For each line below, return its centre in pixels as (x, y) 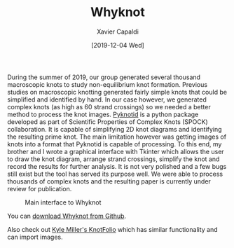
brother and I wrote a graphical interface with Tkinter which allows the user (116, 151)
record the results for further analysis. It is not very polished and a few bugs (117, 166)
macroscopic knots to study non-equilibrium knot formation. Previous (108, 84)
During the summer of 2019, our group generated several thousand (104, 77)
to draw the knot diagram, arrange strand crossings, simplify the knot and (113, 159)
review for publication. (40, 188)
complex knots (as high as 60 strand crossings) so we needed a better (109, 106)
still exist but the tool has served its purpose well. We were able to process (115, 174)
